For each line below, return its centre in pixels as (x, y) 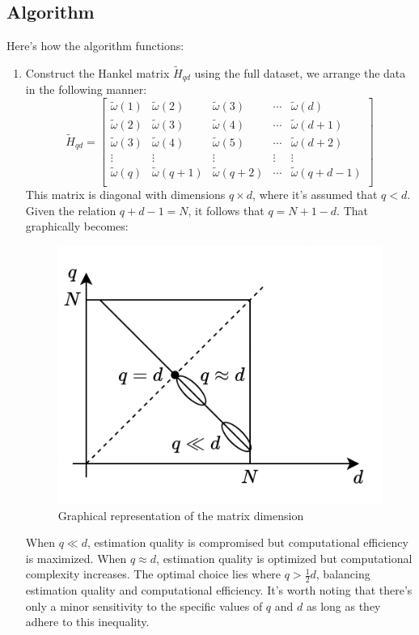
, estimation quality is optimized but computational (284, 558)
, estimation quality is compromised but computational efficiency (248, 542)
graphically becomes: (77, 226)
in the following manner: (86, 89)
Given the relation (71, 210)
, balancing (343, 574)
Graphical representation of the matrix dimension (181, 515)
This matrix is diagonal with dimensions (125, 195)
